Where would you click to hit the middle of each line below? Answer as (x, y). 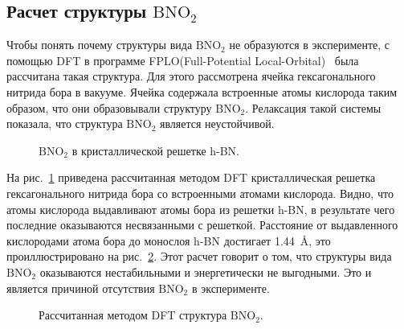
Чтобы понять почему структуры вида (100, 45)
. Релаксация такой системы (313, 107)
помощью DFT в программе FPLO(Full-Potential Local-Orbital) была (183, 60)
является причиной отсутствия (81, 288)
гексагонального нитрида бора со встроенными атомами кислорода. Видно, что (200, 193)
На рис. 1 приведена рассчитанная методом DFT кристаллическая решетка (191, 177)
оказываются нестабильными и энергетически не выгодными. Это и (206, 271)
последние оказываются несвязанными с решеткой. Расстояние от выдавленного (202, 225)
